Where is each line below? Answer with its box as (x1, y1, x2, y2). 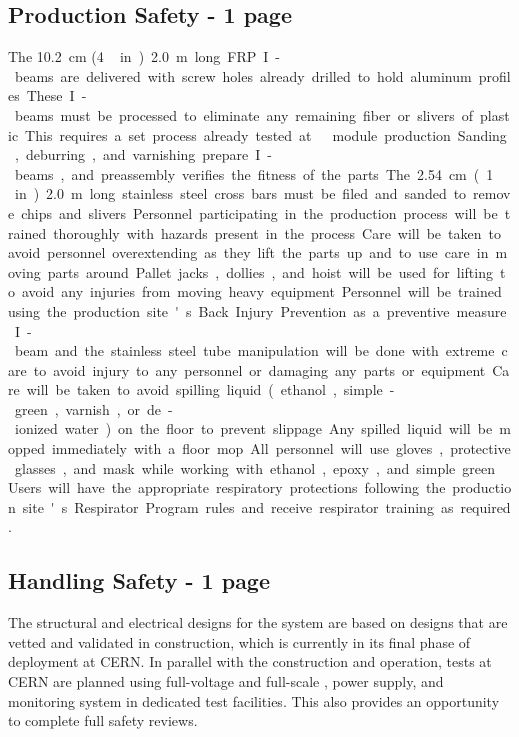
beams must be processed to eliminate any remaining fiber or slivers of (14, 104, 474, 125)
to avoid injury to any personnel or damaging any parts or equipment (33, 359, 486, 380)
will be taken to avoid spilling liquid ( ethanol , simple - (26, 379, 395, 400)
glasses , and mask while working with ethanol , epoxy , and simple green (14, 457, 496, 478)
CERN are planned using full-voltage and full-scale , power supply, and (8, 671, 444, 692)
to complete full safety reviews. (8, 710, 198, 731)
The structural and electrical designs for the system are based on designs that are (8, 612, 508, 633)
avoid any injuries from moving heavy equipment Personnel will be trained (21, 281, 502, 302)
